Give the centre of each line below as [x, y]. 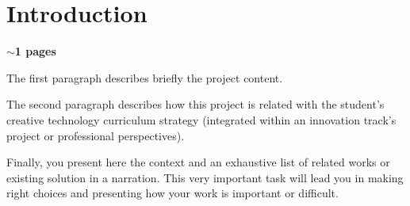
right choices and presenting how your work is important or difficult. [172, 193]
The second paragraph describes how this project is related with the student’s [195, 104]
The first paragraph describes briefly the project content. [145, 77]
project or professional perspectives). [96, 135]
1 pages [35, 51]
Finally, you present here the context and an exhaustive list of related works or [198, 162]
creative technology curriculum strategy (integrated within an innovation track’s [201, 119]
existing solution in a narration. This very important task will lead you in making [205, 177]
